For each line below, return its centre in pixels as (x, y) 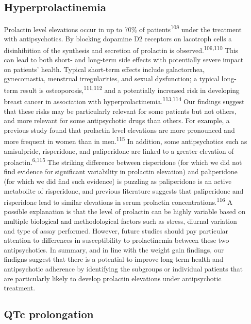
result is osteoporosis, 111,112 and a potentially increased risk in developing (130, 89)
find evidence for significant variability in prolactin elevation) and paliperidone (121, 171)
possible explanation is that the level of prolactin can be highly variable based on (125, 211)
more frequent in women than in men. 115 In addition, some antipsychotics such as (125, 141)
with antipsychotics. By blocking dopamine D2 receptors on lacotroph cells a (118, 39)
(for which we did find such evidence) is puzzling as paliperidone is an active (118, 181)
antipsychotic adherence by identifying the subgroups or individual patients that (124, 269)
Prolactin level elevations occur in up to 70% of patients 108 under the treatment (123, 28)
